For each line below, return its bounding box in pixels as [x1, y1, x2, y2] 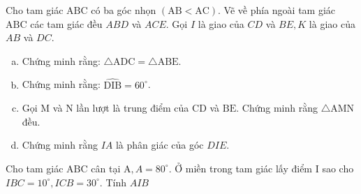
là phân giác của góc [115, 137, 204, 152]
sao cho [322, 161, 354, 175]
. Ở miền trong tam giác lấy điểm [168, 161, 313, 175]
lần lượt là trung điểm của [76, 100, 189, 115]
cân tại [91, 161, 121, 175]
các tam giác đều [30, 16, 103, 31]
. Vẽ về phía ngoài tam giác [218, 3, 336, 17]
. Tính [99, 174, 126, 189]
